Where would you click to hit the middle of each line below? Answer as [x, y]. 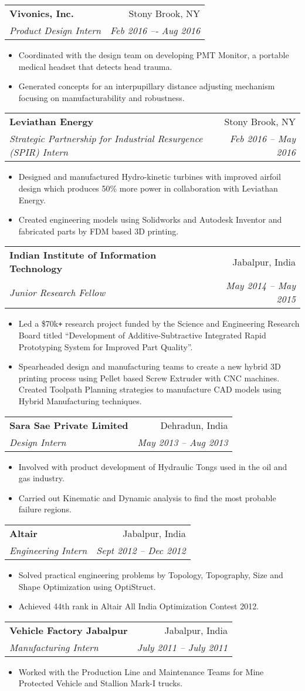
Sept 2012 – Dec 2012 [141, 550]
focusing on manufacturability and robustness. [101, 97]
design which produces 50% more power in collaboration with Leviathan [148, 188]
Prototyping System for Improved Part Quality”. [106, 346]
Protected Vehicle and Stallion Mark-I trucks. [101, 683]
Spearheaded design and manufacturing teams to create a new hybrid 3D [150, 366]
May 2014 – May [261, 286]
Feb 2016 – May [262, 139]
